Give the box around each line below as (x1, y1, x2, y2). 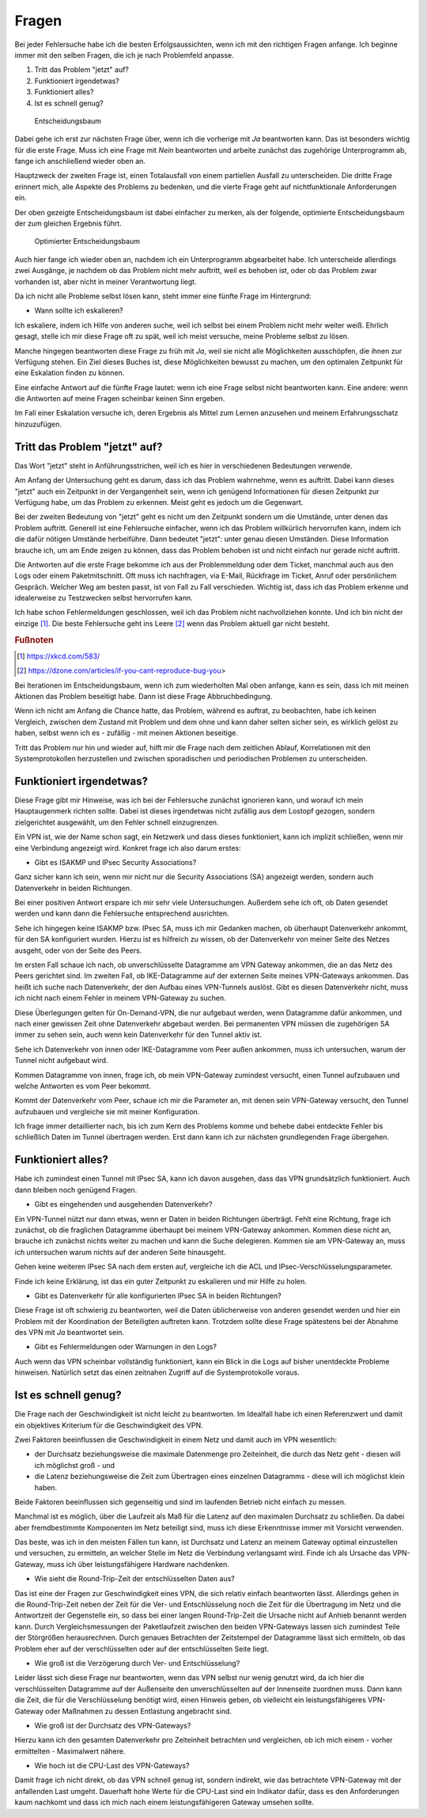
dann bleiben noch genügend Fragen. (14, 1185, 138, 1194)
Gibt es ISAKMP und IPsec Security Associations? (34, 857, 197, 867)
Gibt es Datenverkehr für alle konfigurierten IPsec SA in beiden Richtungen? (34, 1291, 282, 1300)
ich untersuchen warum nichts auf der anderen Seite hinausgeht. (14, 1247, 226, 1257)
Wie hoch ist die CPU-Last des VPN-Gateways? (34, 1761, 190, 1770)
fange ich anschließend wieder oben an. (14, 157, 146, 166)
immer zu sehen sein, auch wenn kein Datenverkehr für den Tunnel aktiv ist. (14, 1030, 263, 1040)
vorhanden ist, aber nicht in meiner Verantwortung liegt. (14, 277, 197, 286)
